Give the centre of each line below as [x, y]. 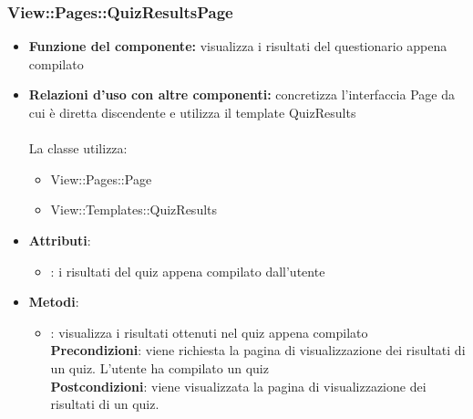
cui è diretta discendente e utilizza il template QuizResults [192, 112]
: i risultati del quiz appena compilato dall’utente [188, 271]
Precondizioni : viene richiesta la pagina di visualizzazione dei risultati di [258, 350]
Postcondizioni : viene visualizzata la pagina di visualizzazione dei [238, 386]
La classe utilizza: [78, 148]
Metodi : [54, 302]
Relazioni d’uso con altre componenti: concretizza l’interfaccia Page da [242, 94]
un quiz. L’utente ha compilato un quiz [159, 367]
